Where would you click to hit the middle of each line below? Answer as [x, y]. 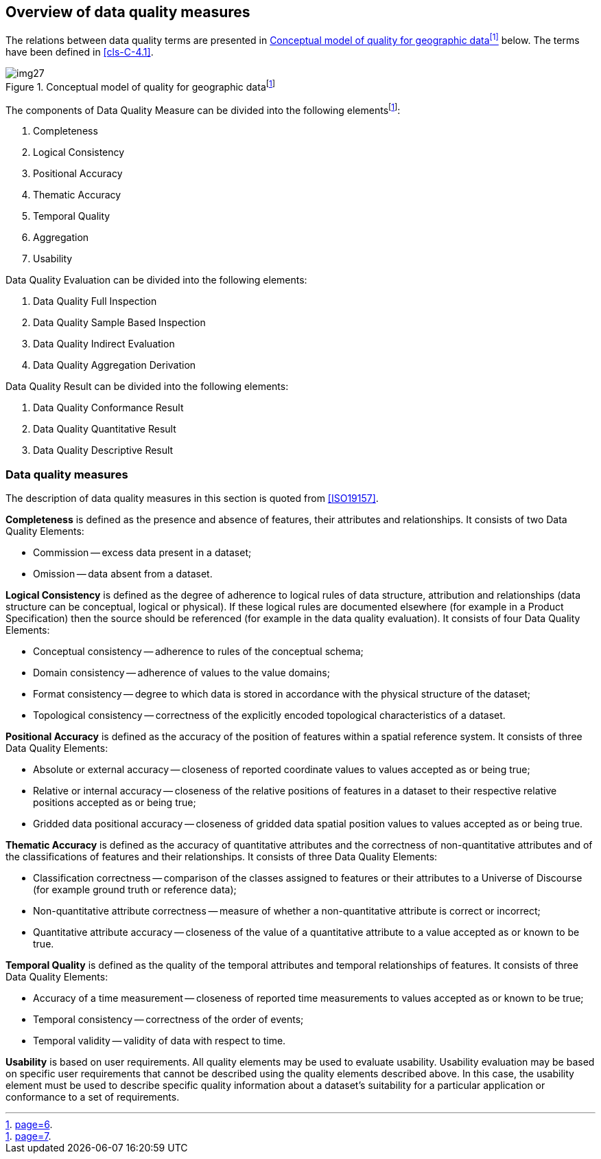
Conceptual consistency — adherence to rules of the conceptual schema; [198, 652]
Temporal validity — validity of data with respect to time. [160, 1041]
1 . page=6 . [29, 1125]
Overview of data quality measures [128, 12]
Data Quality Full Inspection [95, 301]
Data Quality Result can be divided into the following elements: [147, 387]
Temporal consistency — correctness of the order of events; [168, 1020]
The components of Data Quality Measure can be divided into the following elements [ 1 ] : [203, 109]
